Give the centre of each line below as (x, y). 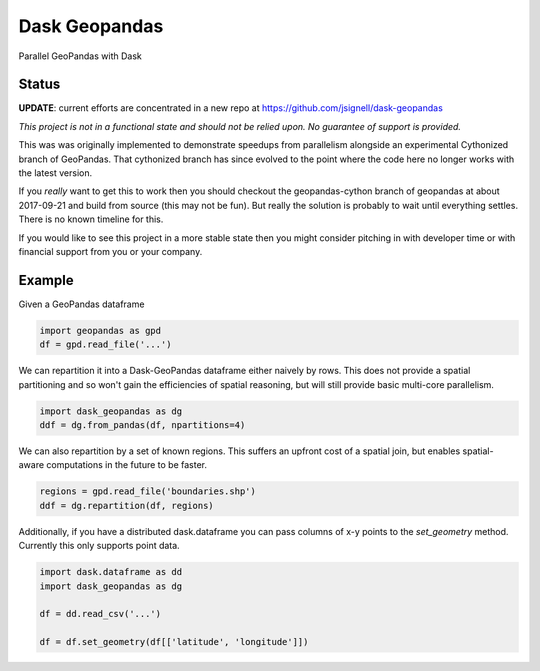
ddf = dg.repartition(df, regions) (126, 505)
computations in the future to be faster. (127, 465)
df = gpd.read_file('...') (105, 344)
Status (39, 84)
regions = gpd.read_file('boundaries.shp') (148, 491)
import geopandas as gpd (100, 330)
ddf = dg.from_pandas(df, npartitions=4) (142, 425)
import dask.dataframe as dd (111, 572)
